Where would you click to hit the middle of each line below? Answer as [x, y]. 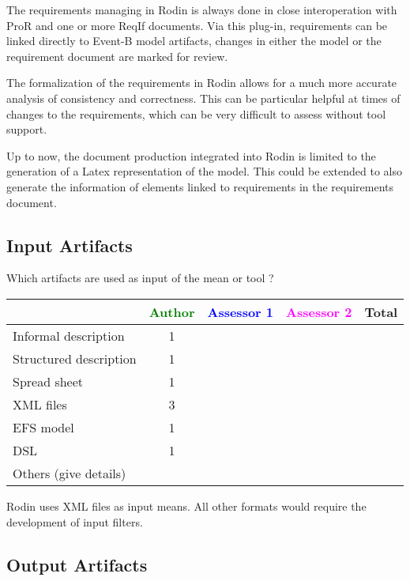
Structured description [75, 358]
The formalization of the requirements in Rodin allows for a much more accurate [202, 83]
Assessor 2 [319, 311]
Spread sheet [48, 381]
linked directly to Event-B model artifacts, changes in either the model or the [194, 41]
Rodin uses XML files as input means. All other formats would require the [186, 506]
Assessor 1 [241, 311]
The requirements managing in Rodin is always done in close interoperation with [202, 9]
